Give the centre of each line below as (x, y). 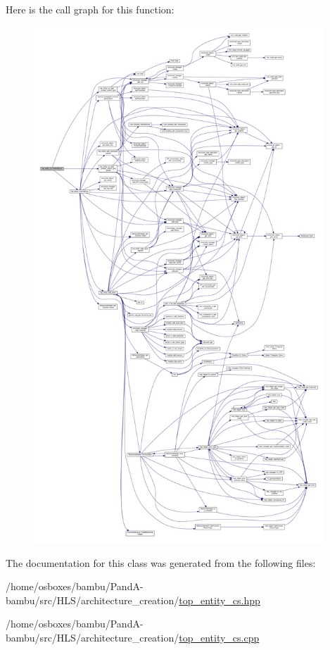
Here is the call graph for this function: (90, 9)
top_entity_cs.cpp (219, 637)
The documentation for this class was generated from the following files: (161, 562)
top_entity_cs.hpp (220, 600)
